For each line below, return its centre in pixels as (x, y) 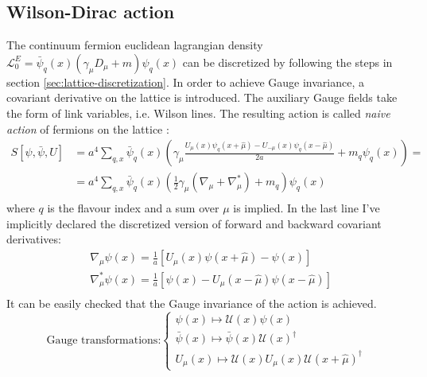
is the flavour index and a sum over (133, 208)
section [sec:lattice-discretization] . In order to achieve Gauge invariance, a (186, 82)
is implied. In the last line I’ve (307, 208)
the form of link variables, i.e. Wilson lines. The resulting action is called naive (198, 113)
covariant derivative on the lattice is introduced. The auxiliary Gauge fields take (202, 97)
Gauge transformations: (104, 340)
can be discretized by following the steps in (287, 62)
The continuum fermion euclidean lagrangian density (135, 45)
